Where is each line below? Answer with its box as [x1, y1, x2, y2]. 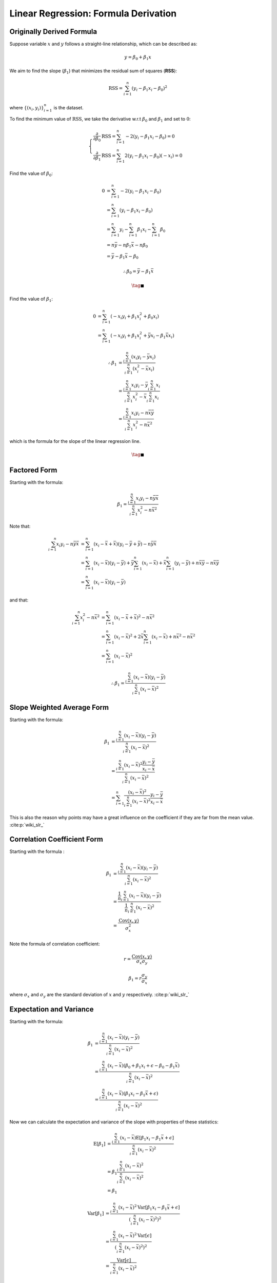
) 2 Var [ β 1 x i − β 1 [132, 1203, 167, 1212]
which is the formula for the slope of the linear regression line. [9, 438, 141, 444]
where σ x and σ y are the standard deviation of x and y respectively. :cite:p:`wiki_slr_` [9, 992, 190, 999]
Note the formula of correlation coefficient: [9, 941, 100, 947]
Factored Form [9, 465, 57, 474]
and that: [9, 597, 28, 603]
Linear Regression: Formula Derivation [9, 8, 177, 19]
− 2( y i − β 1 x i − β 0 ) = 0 [125, 133, 175, 141]
